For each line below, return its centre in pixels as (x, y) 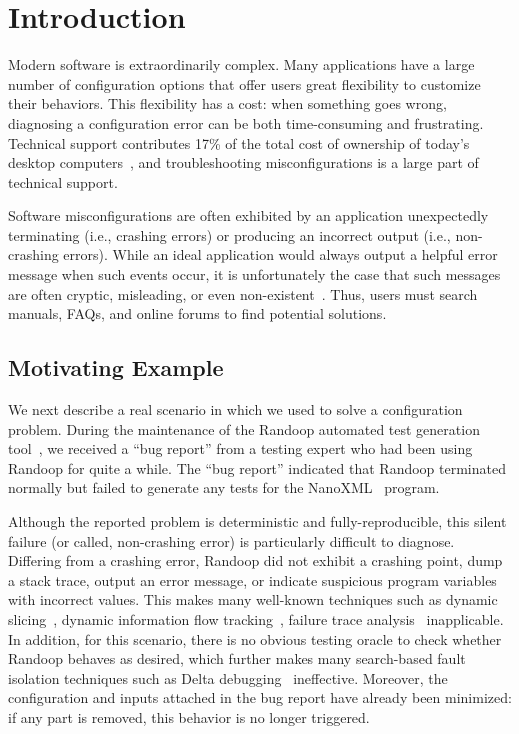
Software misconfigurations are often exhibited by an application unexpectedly (248, 215)
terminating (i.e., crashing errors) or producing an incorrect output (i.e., (229, 234)
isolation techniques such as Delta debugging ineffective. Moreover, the (228, 677)
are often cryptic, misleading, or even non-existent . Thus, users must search (243, 293)
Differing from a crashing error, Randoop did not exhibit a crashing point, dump (255, 560)
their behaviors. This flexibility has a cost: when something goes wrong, (227, 103)
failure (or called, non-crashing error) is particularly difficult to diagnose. (231, 540)
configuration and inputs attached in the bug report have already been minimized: (260, 697)
